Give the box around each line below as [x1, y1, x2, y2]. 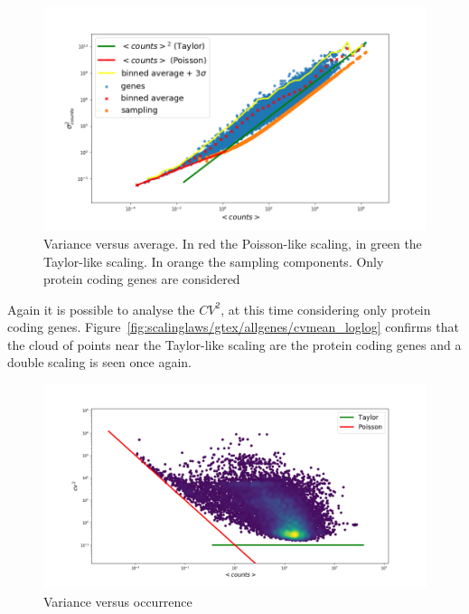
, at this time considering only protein [220, 299, 431, 318]
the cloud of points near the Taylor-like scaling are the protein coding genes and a [7, 335, 462, 354]
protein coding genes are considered [43, 269, 240, 288]
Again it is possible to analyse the [7, 299, 195, 318]
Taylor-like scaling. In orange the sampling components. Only [43, 251, 384, 270]
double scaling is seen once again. [7, 353, 192, 372]
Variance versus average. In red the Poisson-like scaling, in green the [43, 233, 422, 252]
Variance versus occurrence [43, 591, 192, 610]
